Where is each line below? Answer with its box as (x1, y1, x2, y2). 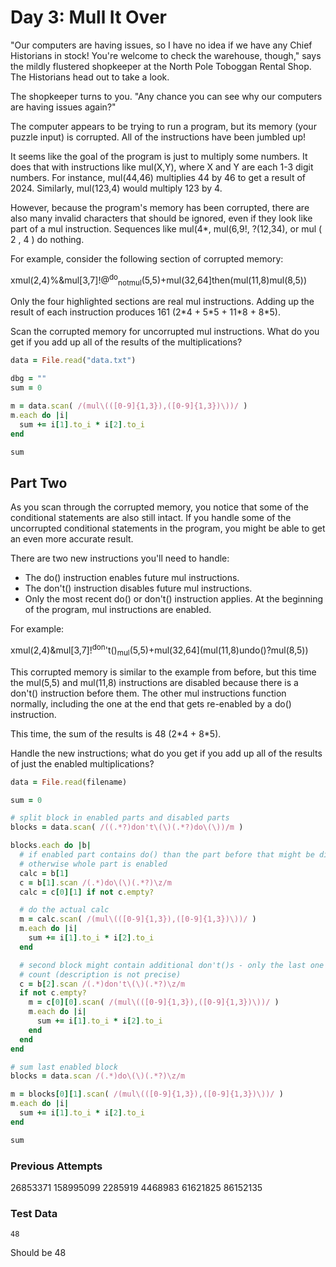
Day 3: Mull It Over (10, 6, 167, 29)
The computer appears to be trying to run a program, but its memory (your (10, 120, 317, 132)
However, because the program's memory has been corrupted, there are (10, 201, 310, 213)
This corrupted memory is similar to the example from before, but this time (10, 666, 317, 678)
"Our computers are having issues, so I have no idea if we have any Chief (10, 39, 313, 51)
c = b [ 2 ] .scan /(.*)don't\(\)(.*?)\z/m (19, 979, 186, 989)
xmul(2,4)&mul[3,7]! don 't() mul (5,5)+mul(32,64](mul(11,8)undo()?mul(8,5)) (10, 642, 309, 658)
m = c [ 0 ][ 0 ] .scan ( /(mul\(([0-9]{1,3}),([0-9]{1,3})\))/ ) (28, 997, 280, 1008)
